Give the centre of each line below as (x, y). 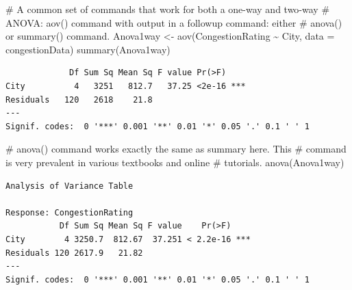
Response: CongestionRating (70, 212)
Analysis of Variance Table (70, 186)
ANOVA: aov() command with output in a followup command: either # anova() (174, 22)
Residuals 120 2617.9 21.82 (74, 253)
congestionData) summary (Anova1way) (88, 49)
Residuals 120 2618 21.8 (79, 100)
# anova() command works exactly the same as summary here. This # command (176, 149)
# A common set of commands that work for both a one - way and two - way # (168, 9)
